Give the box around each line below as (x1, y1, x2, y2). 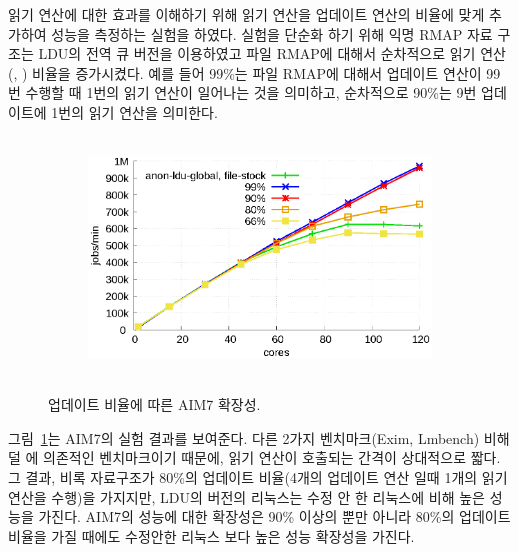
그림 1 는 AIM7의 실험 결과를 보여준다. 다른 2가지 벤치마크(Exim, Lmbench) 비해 (8, 427, 510, 448)
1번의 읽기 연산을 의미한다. (51, 101, 218, 122)
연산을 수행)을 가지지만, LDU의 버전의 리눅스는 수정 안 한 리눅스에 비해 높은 (8, 486, 485, 507)
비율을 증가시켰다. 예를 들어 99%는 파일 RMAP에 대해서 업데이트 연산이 (32, 62, 482, 83)
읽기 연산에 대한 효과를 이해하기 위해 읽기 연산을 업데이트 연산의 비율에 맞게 (8, 4, 485, 24)
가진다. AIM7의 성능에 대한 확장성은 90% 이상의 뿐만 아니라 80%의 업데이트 (38, 506, 511, 527)
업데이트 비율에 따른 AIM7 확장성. (48, 394, 261, 415)
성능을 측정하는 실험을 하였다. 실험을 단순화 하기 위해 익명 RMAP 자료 (51, 23, 493, 44)
